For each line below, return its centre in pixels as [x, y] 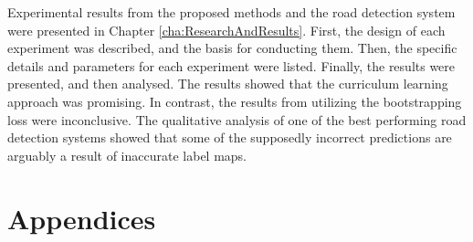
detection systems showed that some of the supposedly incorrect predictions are [230, 137]
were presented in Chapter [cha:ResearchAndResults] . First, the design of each [226, 30]
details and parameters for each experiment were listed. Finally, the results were [231, 65]
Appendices [82, 218]
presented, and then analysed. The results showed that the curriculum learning [228, 84]
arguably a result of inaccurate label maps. [127, 155]
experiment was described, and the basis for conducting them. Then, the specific [232, 48]
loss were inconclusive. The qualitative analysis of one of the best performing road [237, 119]
